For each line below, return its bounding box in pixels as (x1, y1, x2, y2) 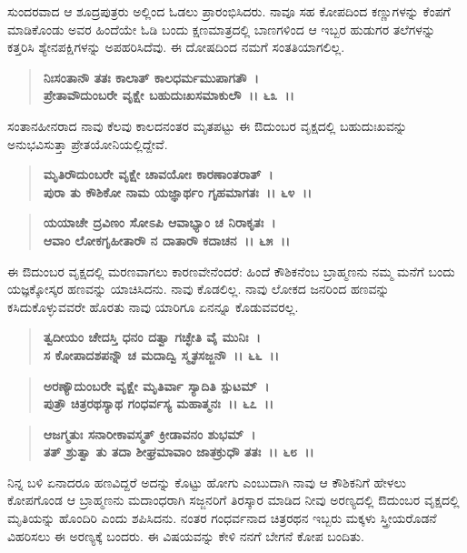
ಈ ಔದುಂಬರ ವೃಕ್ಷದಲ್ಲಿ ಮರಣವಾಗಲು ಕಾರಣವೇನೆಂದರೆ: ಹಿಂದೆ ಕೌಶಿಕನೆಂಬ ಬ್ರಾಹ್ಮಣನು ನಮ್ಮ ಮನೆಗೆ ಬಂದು (7, 261, 455, 280)
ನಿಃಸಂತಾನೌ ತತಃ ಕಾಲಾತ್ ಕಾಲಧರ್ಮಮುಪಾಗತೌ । (43, 67, 259, 86)
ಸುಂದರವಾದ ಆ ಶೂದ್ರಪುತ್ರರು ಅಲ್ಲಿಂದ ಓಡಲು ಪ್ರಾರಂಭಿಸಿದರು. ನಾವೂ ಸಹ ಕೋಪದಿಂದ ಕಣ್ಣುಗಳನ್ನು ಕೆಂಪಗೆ (7, 2, 451, 20)
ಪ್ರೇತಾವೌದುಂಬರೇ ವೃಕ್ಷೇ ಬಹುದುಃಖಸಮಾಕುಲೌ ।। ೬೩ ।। (43, 85, 294, 105)
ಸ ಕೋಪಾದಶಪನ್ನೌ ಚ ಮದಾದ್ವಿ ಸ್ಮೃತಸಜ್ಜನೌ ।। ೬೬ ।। (43, 345, 280, 364)
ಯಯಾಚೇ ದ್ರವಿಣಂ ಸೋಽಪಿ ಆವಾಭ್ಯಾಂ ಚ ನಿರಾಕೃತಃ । (43, 213, 276, 232)
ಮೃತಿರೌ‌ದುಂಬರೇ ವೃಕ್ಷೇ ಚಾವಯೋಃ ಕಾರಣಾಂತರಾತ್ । (43, 165, 273, 184)
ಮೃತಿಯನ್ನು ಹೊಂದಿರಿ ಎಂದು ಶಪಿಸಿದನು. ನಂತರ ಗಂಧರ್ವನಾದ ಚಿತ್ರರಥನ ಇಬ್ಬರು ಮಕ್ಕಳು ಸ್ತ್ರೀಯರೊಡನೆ (7, 508, 437, 528)
